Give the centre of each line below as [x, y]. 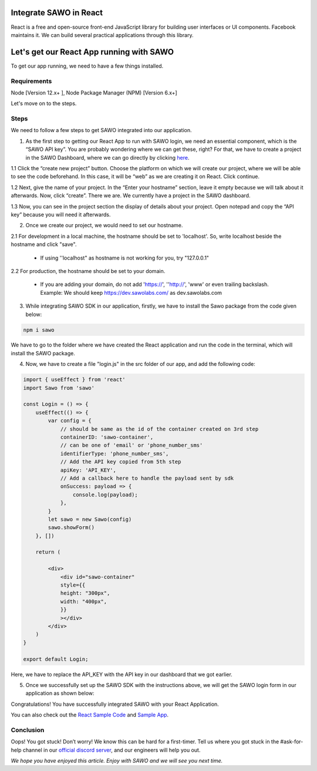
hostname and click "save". [44, 244]
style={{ [73, 585]
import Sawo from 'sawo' [59, 388]
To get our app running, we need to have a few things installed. [87, 66]
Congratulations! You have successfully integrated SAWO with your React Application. [115, 704]
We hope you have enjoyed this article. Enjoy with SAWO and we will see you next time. [117, 761]
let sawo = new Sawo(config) [90, 519]
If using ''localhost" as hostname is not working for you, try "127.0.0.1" [125, 258]
